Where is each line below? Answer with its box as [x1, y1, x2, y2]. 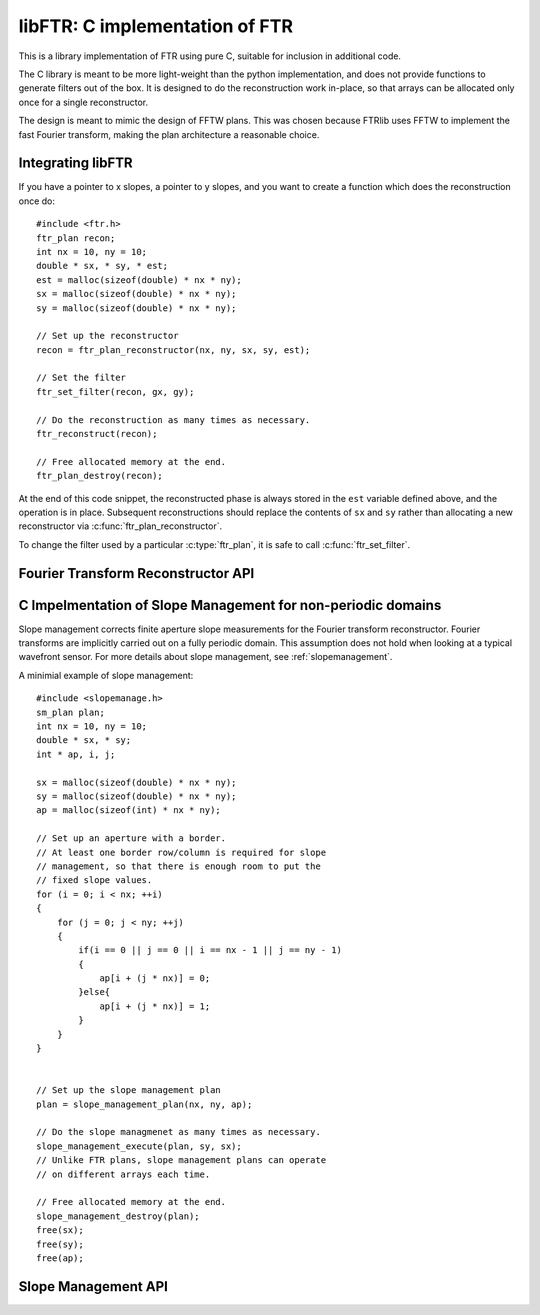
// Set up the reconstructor [36, 330, 179, 342]
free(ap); [36, 1252, 84, 1264]
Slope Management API [18, 1278, 169, 1295]
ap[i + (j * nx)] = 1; [99, 1000, 211, 1012]
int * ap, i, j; [36, 748, 116, 760]
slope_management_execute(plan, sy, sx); [36, 1140, 242, 1152]
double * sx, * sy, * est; [36, 260, 169, 272]
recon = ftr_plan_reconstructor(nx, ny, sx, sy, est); [36, 344, 311, 355]
